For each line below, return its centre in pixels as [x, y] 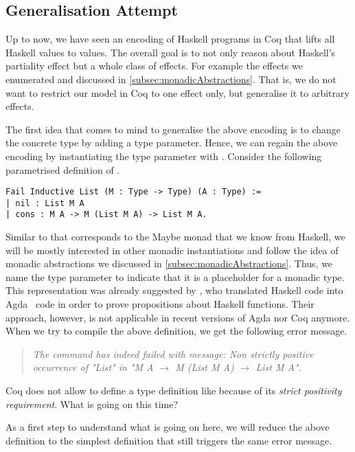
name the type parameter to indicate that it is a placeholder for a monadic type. [175, 276]
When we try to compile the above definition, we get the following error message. [176, 331]
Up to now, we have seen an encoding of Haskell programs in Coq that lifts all [170, 39]
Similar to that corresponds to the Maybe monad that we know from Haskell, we [175, 237]
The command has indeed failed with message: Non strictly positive [173, 353]
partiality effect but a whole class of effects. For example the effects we [154, 66]
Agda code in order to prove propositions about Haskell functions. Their [160, 304]
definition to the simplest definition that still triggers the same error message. [169, 440]
